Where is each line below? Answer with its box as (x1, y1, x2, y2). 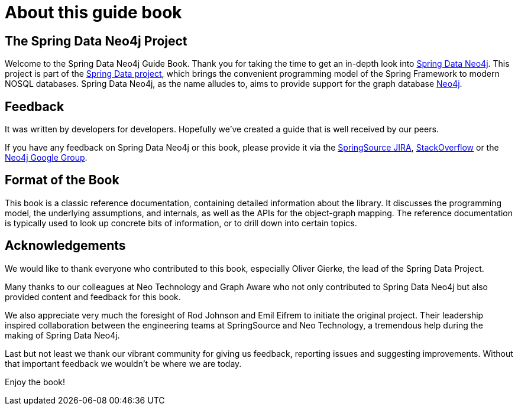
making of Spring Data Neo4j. (5, 330, 120, 340)
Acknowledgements (5, 238, 126, 253)
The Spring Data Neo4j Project (5, 33, 187, 48)
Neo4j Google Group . (5, 152, 88, 163)
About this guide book (5, 2, 182, 22)
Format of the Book (5, 173, 119, 188)
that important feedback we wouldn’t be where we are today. (5, 358, 242, 369)
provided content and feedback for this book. (5, 291, 181, 302)
